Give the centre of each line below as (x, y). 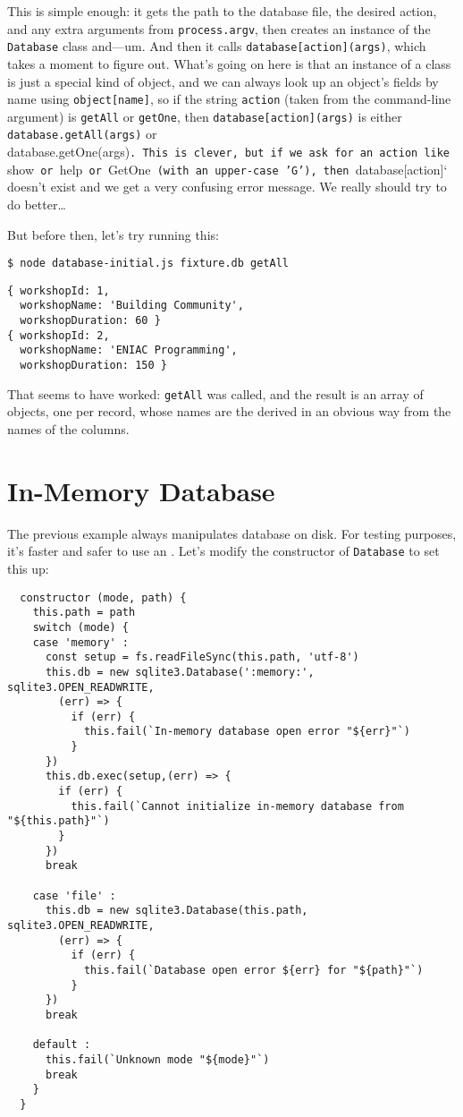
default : (62, 1045)
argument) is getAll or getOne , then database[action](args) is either (205, 116)
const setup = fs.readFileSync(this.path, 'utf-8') (202, 657)
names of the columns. (68, 429)
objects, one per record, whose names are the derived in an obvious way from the (229, 411)
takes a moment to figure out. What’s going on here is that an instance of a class (229, 63)
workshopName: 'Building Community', (132, 306)
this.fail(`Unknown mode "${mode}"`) (157, 1059)
